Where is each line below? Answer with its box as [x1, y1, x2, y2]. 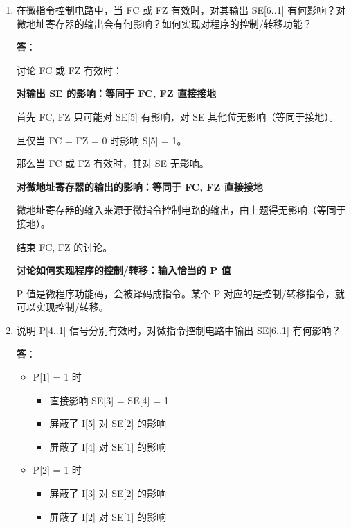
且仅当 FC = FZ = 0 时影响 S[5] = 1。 [16, 132, 187, 147]
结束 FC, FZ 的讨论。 [16, 239, 113, 254]
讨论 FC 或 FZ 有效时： [16, 62, 123, 77]
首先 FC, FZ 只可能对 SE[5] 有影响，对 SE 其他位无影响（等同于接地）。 [16, 109, 339, 123]
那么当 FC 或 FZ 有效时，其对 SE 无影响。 [16, 156, 209, 171]
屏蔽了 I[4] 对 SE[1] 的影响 [49, 439, 166, 453]
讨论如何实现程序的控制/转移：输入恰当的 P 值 [16, 263, 231, 277]
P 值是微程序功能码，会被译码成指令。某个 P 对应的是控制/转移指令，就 [16, 286, 345, 300]
